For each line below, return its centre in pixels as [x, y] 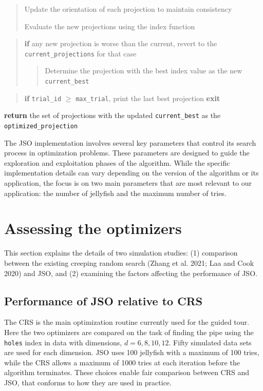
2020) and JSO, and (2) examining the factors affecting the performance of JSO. [131, 273]
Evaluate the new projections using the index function [110, 26]
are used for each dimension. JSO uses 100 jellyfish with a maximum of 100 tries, [132, 352]
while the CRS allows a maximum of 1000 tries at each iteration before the [122, 362]
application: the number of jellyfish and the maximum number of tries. [115, 193]
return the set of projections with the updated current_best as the [112, 115]
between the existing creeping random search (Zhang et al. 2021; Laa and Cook [129, 262]
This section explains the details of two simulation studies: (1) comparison [121, 253]
